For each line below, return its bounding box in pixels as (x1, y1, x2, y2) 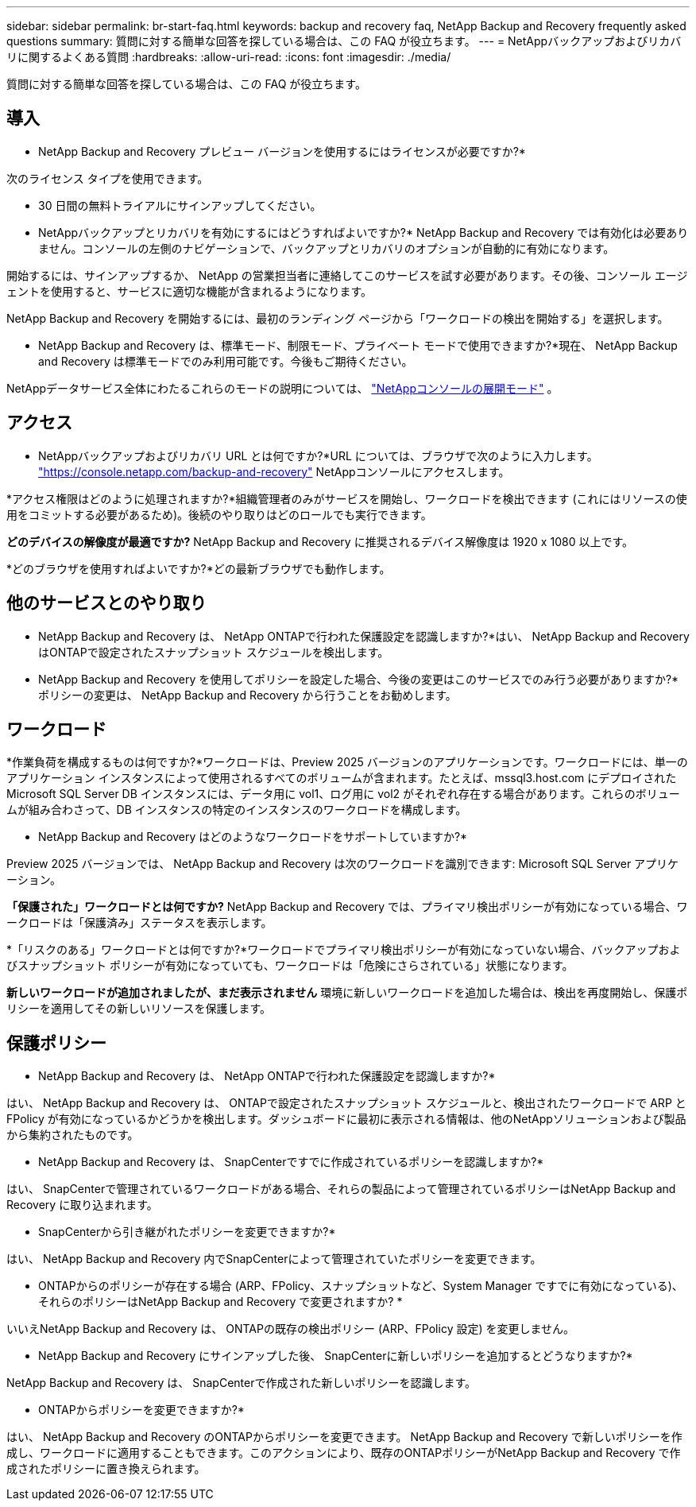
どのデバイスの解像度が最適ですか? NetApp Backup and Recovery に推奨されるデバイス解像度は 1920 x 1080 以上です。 (6, 534, 633, 548)
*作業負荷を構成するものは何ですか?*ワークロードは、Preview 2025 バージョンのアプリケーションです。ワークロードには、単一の (6, 755, 688, 769)
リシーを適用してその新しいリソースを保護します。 (6, 1001, 272, 1016)
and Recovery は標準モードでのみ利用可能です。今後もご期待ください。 (38, 354, 413, 368)
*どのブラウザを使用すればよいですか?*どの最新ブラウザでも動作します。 (6, 561, 391, 575)
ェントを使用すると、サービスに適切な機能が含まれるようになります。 (6, 284, 373, 298)
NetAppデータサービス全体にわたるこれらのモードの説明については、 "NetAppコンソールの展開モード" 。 (6, 381, 559, 395)
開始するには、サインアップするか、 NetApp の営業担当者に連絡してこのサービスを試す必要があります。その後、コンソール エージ (6, 268, 688, 282)
